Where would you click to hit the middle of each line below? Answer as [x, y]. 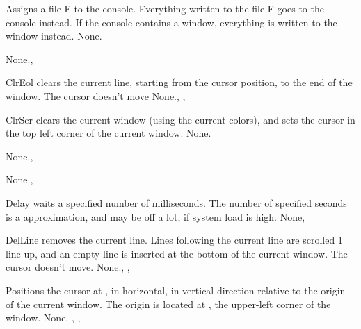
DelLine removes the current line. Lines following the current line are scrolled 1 [174, 240]
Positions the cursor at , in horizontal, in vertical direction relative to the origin [176, 290]
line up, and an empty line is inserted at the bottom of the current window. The [177, 253]
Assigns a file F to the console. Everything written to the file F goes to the [165, 8]
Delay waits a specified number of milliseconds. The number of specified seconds [176, 202]
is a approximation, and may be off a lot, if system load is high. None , [155, 216]
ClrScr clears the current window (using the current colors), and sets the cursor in [180, 119]
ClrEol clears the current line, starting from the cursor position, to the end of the [179, 82]
